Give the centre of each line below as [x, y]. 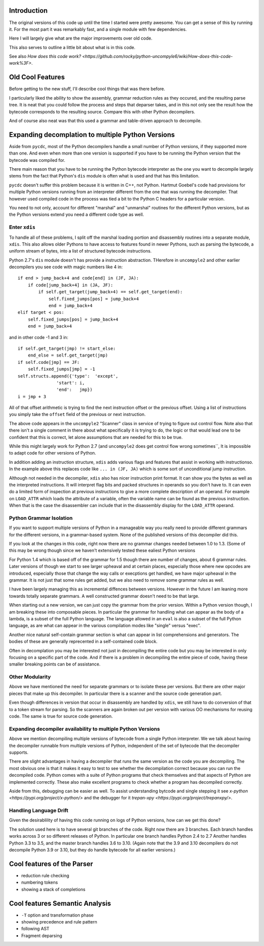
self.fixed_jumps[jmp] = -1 [61, 369]
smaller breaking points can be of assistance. [55, 664]
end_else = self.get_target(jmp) [68, 355]
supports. [19, 752]
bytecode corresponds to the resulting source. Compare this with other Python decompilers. [102, 112]
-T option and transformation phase [57, 915]
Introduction [28, 11]
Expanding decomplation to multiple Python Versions [92, 135]
